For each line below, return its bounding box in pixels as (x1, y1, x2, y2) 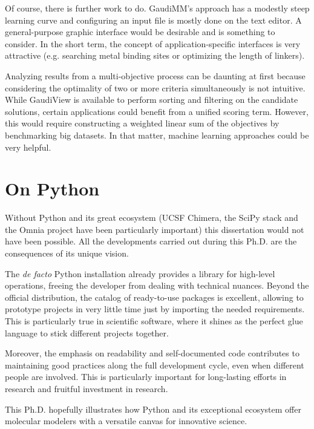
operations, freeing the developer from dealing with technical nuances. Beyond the (5, 279, 309, 292)
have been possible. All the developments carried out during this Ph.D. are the (5, 235, 297, 247)
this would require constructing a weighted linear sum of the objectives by (5, 117, 280, 129)
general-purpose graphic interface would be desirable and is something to (5, 25, 275, 38)
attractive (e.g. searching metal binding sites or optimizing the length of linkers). (5, 49, 305, 62)
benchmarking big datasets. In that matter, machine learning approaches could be (5, 128, 309, 141)
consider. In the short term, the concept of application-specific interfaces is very (5, 37, 301, 50)
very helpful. (5, 140, 51, 153)
